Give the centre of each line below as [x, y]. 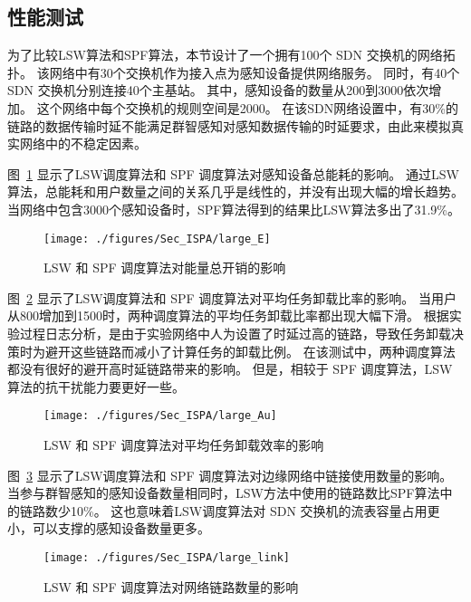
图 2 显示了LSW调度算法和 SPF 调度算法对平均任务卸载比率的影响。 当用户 [232, 297]
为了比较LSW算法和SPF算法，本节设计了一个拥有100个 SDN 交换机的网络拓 [231, 55]
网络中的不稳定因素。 [83, 143]
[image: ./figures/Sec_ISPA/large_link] [167, 557]
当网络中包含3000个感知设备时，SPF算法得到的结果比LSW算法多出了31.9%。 [234, 209]
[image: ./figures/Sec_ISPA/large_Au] [160, 416]
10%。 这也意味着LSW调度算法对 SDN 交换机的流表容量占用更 [255, 510]
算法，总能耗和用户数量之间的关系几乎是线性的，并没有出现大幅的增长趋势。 [235, 191]
